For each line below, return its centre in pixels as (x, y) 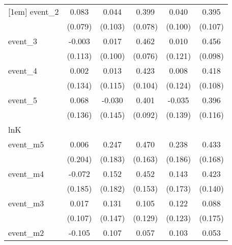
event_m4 (26, 174)
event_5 (23, 100)
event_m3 (26, 203)
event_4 (23, 70)
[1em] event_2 (34, 11)
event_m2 (26, 233)
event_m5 (26, 144)
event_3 (23, 41)
